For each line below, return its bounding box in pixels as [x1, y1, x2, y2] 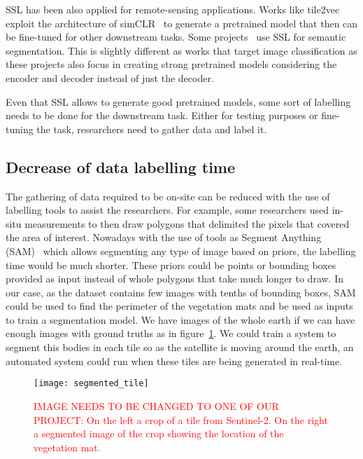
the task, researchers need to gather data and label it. [36, 121, 267, 136]
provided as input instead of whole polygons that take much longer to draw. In [6, 271, 343, 286]
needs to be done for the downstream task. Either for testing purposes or [6, 108, 318, 123]
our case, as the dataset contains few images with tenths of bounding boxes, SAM [6, 285, 356, 299]
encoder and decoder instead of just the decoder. [6, 70, 214, 85]
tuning [6, 121, 34, 136]
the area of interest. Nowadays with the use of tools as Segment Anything [6, 230, 322, 245]
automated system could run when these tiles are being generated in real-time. [6, 353, 343, 368]
